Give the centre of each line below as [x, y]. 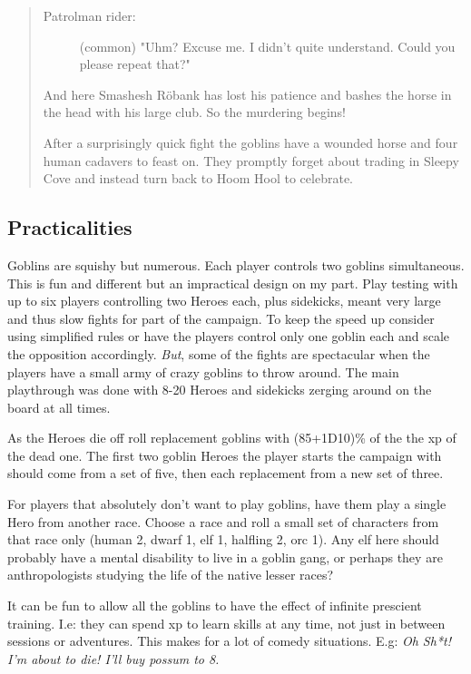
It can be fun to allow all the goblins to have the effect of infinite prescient [215, 606]
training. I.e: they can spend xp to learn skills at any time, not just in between [226, 623]
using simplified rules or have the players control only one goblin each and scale [229, 336]
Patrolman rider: [89, 15]
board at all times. [59, 407]
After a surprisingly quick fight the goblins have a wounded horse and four [250, 142]
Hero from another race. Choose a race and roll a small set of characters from [223, 521]
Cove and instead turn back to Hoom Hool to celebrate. [198, 178]
